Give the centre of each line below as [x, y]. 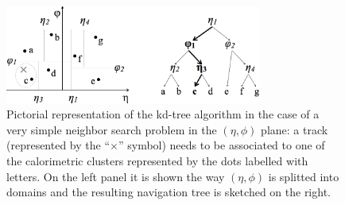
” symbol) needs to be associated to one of [221, 145]
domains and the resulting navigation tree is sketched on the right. [169, 192]
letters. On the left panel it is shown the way [116, 176]
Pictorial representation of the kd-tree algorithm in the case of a [163, 114]
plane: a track [295, 129]
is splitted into [304, 176]
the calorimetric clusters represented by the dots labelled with [157, 160]
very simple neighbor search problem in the [112, 129]
